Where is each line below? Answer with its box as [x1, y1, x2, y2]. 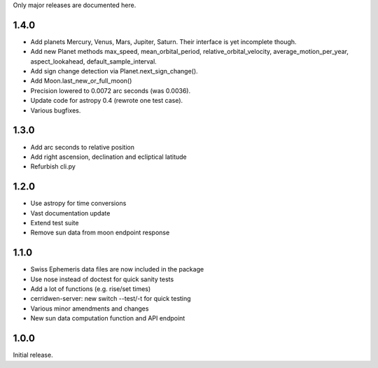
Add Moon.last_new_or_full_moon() [30, 77, 132, 85]
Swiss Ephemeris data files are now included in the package [30, 265, 204, 274]
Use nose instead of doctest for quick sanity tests [30, 275, 174, 283]
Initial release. [13, 351, 53, 360]
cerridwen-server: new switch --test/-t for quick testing [30, 295, 192, 303]
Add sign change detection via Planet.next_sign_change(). [30, 67, 199, 76]
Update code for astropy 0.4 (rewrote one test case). [30, 97, 183, 105]
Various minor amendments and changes [30, 304, 149, 313]
